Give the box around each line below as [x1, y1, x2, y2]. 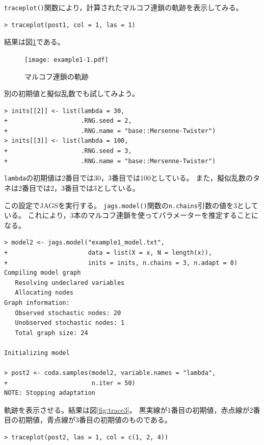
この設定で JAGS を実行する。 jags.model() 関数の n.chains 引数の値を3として [4, 199, 258, 210]
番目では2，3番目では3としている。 [21, 182, 140, 193]
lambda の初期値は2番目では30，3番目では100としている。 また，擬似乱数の [4, 172, 253, 183]
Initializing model [4, 349, 70, 357]
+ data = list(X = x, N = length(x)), [4, 249, 213, 256]
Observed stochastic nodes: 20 [15, 309, 121, 317]
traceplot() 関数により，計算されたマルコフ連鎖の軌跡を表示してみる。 [4, 2, 243, 12]
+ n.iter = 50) [4, 379, 136, 387]
